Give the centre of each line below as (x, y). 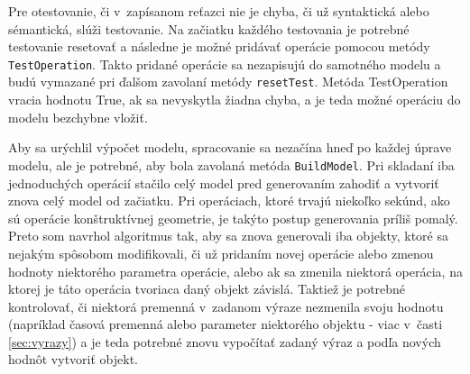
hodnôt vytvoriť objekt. (73, 359)
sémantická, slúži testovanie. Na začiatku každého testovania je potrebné (209, 28)
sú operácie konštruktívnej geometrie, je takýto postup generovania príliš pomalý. (233, 218)
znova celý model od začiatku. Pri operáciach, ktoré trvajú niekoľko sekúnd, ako (229, 201)
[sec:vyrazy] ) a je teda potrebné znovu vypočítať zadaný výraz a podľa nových (225, 341)
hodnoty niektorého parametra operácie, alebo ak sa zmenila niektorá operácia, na (235, 271)
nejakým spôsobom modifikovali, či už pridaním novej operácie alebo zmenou (221, 253)
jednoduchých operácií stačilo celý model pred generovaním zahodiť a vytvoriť (224, 182)
